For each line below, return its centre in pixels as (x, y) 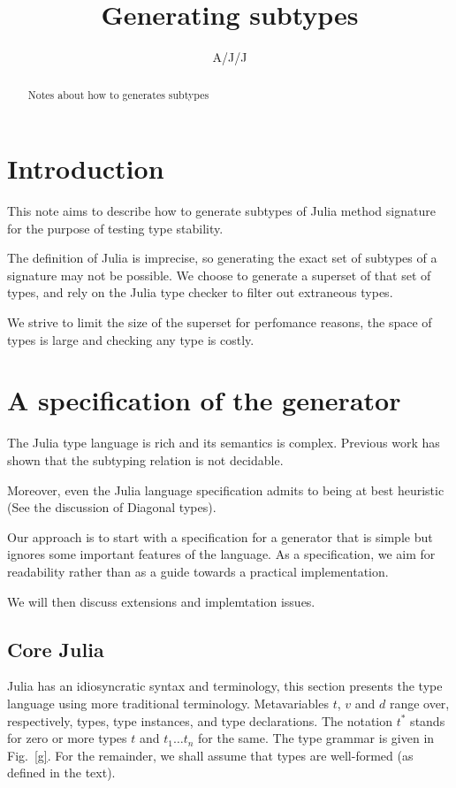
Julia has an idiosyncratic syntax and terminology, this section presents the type (225, 686)
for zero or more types (67, 738)
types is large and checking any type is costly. (131, 339)
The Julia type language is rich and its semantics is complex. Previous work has (224, 443)
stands (428, 720)
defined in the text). (61, 773)
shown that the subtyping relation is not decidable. (145, 459)
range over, (419, 703)
